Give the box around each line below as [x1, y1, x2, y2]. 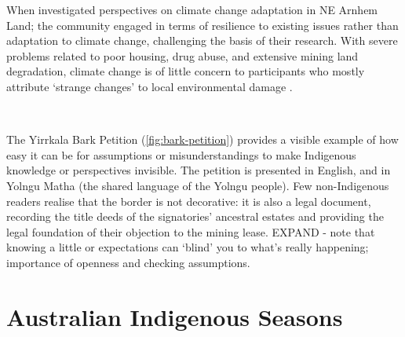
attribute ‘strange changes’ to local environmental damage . [6, 78, 293, 94]
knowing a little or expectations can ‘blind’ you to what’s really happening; [6, 239, 369, 255]
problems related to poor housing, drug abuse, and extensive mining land [6, 47, 359, 64]
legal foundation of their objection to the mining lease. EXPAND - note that [6, 223, 375, 240]
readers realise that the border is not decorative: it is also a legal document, [6, 192, 371, 209]
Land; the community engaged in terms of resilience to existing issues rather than [6, 16, 399, 33]
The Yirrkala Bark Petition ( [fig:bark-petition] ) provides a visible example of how [6, 131, 399, 148]
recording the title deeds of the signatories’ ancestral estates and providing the [6, 208, 384, 225]
